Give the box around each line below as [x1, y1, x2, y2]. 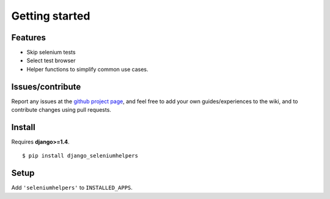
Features [11, 32, 46, 43]
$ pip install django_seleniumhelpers [22, 153, 139, 159]
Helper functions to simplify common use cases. [26, 65, 149, 73]
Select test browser [26, 57, 76, 64]
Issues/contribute [11, 81, 81, 92]
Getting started [11, 9, 90, 23]
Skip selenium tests [26, 49, 76, 56]
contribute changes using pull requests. [11, 106, 111, 114]
